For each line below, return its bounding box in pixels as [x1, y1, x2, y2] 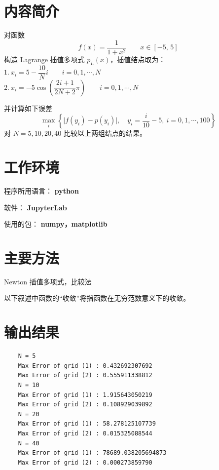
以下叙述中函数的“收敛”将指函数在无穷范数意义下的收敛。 [4, 293, 190, 303]
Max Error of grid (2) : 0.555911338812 [18, 372, 152, 379]
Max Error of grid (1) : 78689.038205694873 [18, 449, 167, 457]
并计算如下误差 [4, 103, 52, 113]
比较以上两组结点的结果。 [63, 128, 146, 138]
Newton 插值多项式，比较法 [4, 276, 92, 286]
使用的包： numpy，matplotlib [4, 219, 108, 229]
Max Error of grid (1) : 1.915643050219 [18, 391, 152, 398]
